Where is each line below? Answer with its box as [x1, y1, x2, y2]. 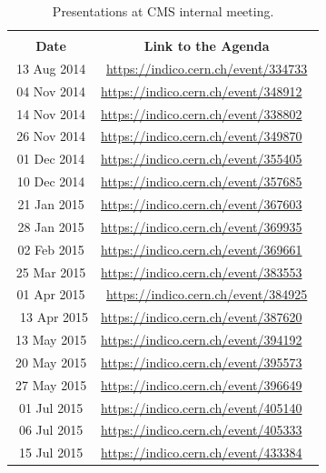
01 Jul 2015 [18, 398, 84, 417]
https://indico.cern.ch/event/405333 [101, 420, 302, 439]
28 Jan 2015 [17, 216, 84, 236]
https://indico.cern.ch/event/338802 [101, 104, 302, 123]
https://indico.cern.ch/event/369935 [101, 216, 302, 236]
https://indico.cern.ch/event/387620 [101, 307, 302, 327]
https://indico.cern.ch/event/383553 [101, 262, 302, 281]
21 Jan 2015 [17, 195, 84, 213]
